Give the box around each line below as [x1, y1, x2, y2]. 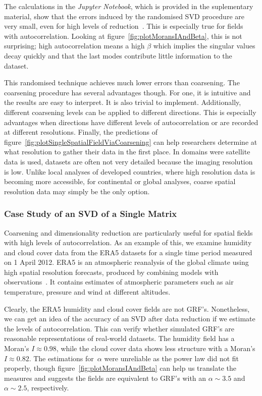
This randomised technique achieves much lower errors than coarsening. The [4, 77, 240, 88]
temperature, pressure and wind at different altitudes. [4, 287, 171, 297]
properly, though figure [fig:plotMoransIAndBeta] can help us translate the [4, 363, 236, 373]
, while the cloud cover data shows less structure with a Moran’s [56, 343, 255, 354]
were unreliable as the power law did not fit [104, 353, 239, 363]
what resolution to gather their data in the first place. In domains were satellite [4, 146, 250, 157]
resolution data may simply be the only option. [4, 186, 150, 196]
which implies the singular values [153, 40, 255, 51]
